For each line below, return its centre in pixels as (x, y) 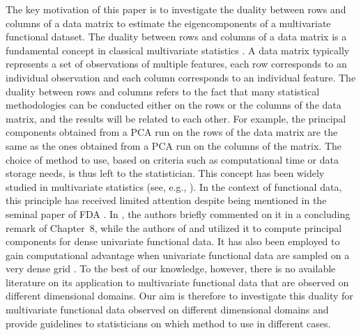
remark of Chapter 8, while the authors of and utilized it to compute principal (174, 227)
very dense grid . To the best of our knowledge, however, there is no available (171, 268)
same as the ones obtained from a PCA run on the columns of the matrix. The (174, 145)
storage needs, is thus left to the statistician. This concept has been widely (165, 173)
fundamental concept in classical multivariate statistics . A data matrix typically (178, 50)
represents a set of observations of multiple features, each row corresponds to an (176, 64)
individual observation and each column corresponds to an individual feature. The (181, 77)
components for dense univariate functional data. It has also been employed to (173, 241)
